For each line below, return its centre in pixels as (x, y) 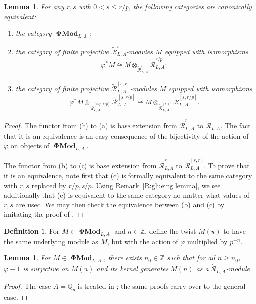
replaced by (49, 185)
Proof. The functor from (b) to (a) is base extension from (91, 126)
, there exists (123, 258)
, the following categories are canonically (190, 6)
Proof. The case (28, 285)
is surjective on (46, 269)
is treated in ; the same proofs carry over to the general (161, 285)
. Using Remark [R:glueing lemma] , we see (156, 185)
